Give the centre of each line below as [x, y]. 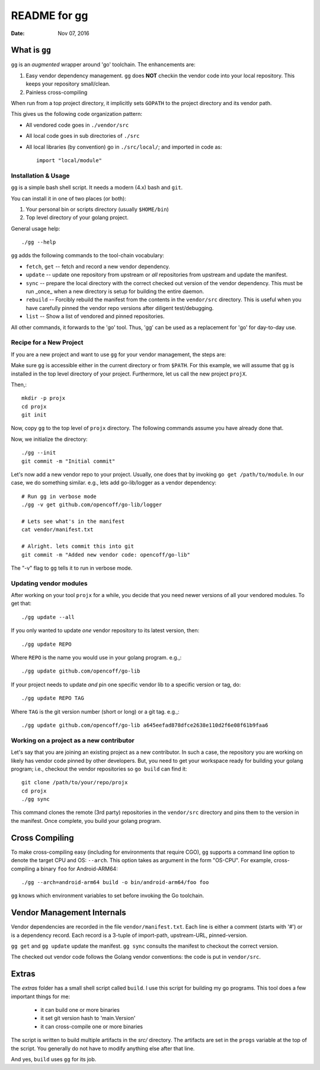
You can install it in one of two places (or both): [69, 198]
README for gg [49, 15]
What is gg [31, 50]
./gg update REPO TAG [53, 698]
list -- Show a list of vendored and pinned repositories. [95, 316]
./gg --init [39, 453]
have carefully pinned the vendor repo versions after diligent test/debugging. [120, 308]
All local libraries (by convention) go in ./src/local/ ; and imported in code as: [124, 147]
